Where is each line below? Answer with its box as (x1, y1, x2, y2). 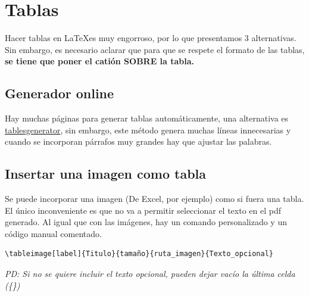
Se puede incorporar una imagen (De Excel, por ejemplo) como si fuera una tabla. (5, 192, 304, 205)
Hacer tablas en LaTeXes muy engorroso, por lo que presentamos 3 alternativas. (5, 32, 296, 44)
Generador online (5, 84, 114, 102)
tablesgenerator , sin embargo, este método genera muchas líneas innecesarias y (5, 123, 291, 136)
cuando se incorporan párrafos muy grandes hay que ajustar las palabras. (5, 135, 272, 148)
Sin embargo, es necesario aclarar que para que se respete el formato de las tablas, (5, 43, 305, 55)
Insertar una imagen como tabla (5, 164, 207, 183)
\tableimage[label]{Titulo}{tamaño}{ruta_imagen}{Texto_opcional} (5, 250, 274, 258)
